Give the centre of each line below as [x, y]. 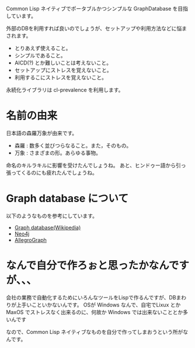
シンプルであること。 [40, 55]
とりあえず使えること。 [43, 48]
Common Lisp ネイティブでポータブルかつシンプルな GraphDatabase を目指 [97, 8]
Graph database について [67, 199]
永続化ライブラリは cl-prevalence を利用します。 [65, 90]
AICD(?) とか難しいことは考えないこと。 [63, 63]
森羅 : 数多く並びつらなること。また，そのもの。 [73, 145]
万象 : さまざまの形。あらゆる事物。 [58, 153]
